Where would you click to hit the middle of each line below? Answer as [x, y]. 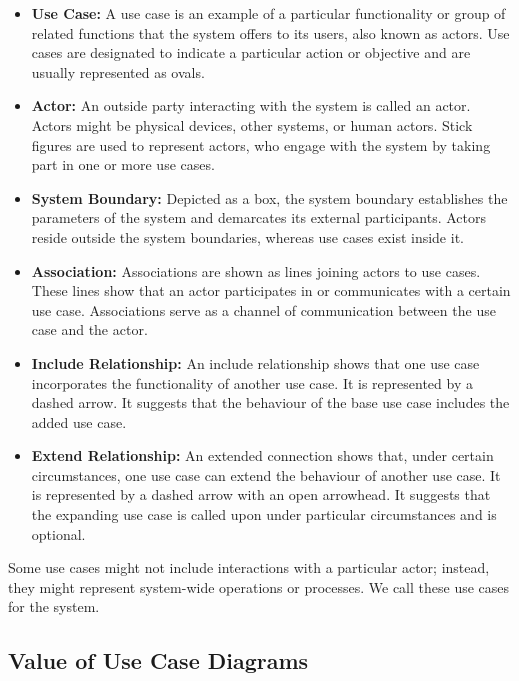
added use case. [79, 421]
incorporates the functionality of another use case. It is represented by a [252, 382]
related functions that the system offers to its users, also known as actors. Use [270, 32]
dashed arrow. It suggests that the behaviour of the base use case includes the [270, 402]
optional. [58, 533]
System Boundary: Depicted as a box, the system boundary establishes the [269, 197]
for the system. [54, 606]
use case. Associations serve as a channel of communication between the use [263, 309]
